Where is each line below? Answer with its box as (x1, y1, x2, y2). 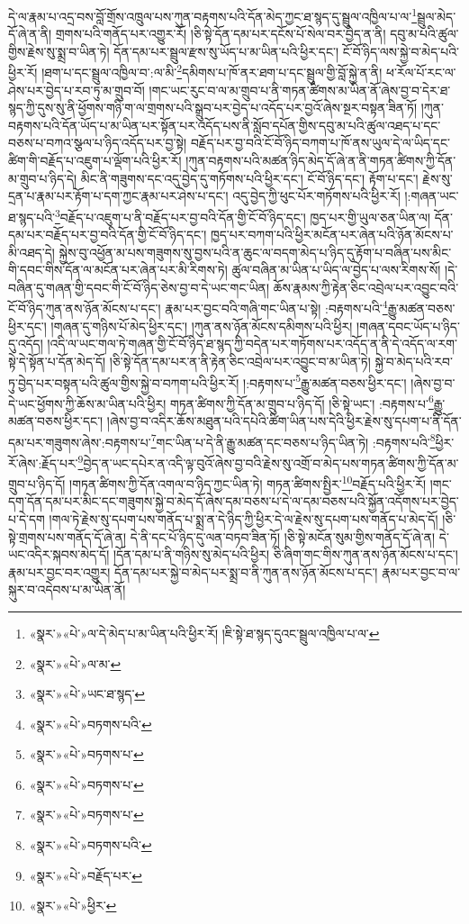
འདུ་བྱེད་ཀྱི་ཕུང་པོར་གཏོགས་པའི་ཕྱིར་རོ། (232, 186, 401, 205)
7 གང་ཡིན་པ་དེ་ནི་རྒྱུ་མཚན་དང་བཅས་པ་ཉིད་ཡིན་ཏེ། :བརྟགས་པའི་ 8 (150, 430, 436, 451)
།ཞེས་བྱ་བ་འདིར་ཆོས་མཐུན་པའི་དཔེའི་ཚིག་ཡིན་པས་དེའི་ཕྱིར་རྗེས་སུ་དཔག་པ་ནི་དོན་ (106, 412, 462, 430)
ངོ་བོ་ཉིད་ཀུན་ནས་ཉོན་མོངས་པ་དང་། (8, 299, 161, 318)
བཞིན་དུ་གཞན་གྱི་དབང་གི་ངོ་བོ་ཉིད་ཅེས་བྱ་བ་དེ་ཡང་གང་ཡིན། (8, 277, 269, 296)
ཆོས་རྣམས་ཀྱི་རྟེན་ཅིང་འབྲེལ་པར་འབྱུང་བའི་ (273, 277, 459, 296)
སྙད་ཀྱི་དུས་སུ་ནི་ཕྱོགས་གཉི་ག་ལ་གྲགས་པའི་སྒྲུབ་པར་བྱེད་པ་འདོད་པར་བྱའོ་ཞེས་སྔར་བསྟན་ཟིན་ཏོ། (8, 98, 418, 117)
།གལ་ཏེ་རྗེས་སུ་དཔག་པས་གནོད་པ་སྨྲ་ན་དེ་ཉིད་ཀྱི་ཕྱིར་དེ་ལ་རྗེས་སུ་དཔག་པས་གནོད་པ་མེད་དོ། (49, 509, 438, 528)
